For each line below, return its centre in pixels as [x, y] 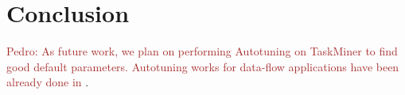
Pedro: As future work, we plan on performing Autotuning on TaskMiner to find [202, 51]
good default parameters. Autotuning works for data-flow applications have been [203, 66]
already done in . [48, 82]
